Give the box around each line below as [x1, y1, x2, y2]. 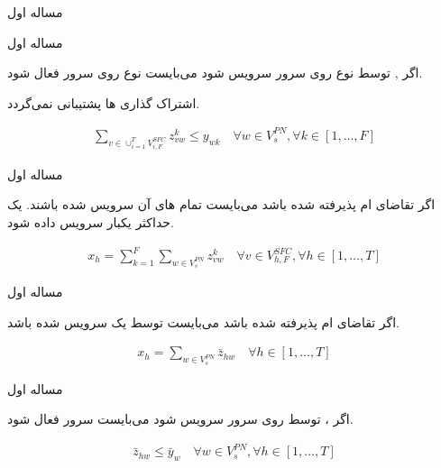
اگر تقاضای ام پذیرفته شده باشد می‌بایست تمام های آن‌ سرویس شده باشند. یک [7, 195, 436, 214]
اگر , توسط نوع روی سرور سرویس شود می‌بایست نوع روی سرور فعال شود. [7, 63, 423, 82]
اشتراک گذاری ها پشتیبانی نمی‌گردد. [7, 93, 200, 112]
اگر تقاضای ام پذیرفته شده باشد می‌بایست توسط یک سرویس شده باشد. [7, 312, 400, 331]
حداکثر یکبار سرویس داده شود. [7, 212, 174, 231]
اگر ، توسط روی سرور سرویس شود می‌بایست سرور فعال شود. [7, 409, 354, 428]
